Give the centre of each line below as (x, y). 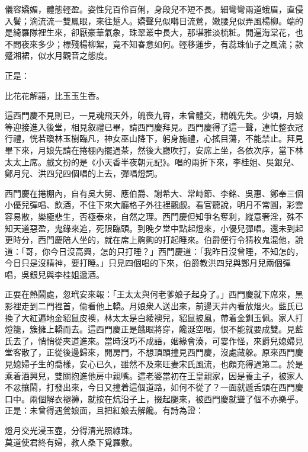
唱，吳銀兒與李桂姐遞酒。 (54, 274)
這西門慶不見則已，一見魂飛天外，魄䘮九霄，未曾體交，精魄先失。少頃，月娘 (154, 115)
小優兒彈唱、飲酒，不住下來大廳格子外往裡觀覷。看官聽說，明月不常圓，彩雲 (154, 205)
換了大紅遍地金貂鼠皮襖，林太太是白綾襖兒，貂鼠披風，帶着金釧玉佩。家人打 (154, 317)
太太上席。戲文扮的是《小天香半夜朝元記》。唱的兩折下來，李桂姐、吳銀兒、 (152, 161)
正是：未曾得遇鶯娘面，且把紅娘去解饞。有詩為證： (104, 410)
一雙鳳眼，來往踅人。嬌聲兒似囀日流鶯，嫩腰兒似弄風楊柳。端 (174, 20)
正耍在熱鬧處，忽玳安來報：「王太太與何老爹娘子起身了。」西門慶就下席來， (150, 294)
